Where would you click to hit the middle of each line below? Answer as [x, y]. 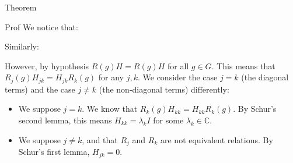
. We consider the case [177, 77]
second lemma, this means [65, 120]
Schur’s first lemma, [54, 152]
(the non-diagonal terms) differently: [164, 89]
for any [111, 77]
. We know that [110, 109]
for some [168, 120]
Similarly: [22, 46]
